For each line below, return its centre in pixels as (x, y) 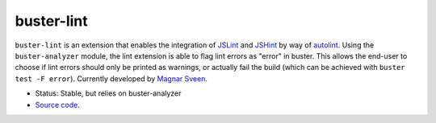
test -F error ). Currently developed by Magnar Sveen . (111, 78)
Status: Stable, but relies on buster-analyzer (108, 93)
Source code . (57, 105)
